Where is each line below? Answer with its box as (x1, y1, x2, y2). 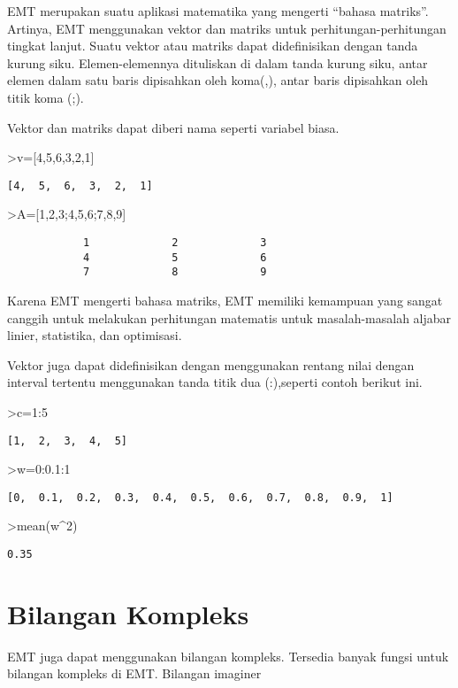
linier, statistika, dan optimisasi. (7, 326, 182, 344)
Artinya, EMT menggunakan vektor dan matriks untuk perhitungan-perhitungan (7, 19, 447, 37)
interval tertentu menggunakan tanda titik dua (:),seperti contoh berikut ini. (7, 373, 423, 391)
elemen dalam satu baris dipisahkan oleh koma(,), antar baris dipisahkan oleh (7, 71, 429, 89)
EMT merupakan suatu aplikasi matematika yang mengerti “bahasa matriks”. (7, 2, 429, 19)
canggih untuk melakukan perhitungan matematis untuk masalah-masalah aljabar (7, 308, 452, 327)
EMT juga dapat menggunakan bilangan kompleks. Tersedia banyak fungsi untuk (7, 646, 449, 665)
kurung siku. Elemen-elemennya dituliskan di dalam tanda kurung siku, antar (7, 53, 428, 72)
